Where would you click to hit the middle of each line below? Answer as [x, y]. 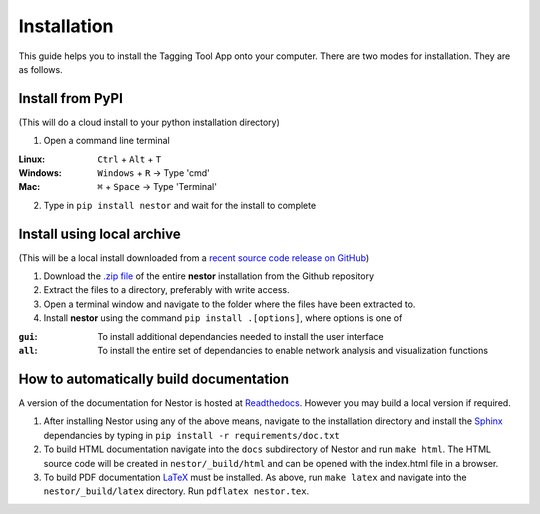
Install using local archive [99, 233]
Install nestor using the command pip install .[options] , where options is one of [223, 318]
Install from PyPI [71, 98]
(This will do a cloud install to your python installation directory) [149, 122]
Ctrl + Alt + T [129, 159]
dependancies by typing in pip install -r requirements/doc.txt [191, 435]
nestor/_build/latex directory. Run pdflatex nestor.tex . [176, 491]
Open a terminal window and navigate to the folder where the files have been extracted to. [229, 304]
